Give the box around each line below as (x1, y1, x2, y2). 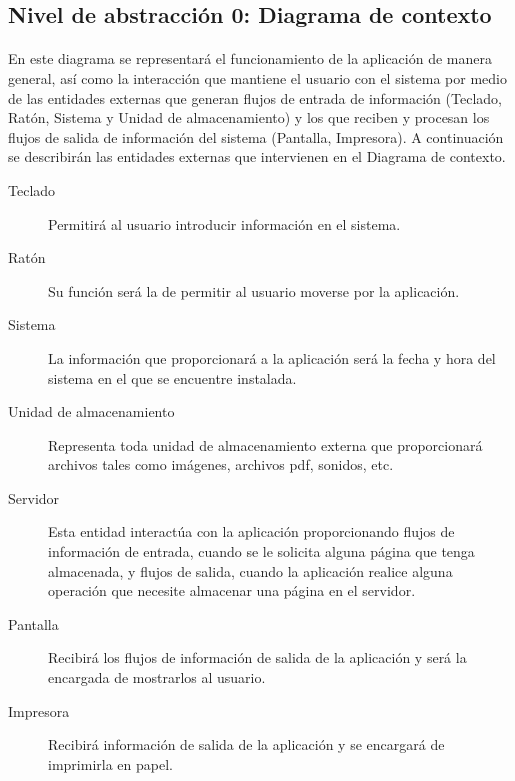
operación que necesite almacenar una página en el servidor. (48, 580, 416, 601)
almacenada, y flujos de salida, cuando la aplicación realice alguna (48, 560, 453, 581)
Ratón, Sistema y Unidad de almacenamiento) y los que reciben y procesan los (8, 107, 490, 128)
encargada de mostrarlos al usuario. (48, 667, 266, 688)
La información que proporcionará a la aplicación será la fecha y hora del (48, 347, 496, 368)
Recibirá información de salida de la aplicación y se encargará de (48, 734, 445, 755)
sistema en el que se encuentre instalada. (48, 367, 297, 388)
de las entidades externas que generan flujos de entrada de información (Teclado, (8, 87, 502, 108)
